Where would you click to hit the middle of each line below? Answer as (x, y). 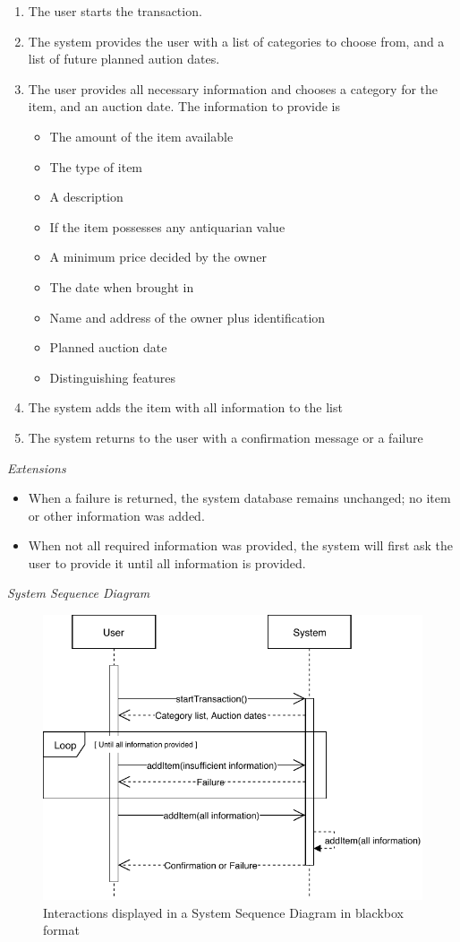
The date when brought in (122, 286)
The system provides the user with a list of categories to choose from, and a (236, 41)
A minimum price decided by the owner (158, 257)
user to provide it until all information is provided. (167, 562)
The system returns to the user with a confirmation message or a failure (226, 437)
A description (86, 197)
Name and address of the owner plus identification (187, 317)
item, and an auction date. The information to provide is (184, 106)
